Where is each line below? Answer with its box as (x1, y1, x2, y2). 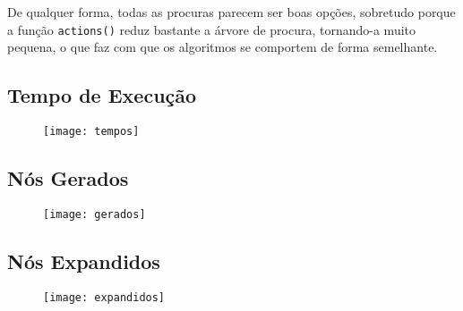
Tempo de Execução (7, 81, 197, 109)
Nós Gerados (7, 164, 129, 192)
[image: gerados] (43, 207, 146, 221)
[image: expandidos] (43, 290, 166, 304)
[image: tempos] (43, 125, 140, 139)
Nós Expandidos (7, 247, 160, 274)
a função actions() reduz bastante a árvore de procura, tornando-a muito (7, 20, 416, 38)
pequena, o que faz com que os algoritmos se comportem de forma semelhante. (7, 38, 438, 56)
